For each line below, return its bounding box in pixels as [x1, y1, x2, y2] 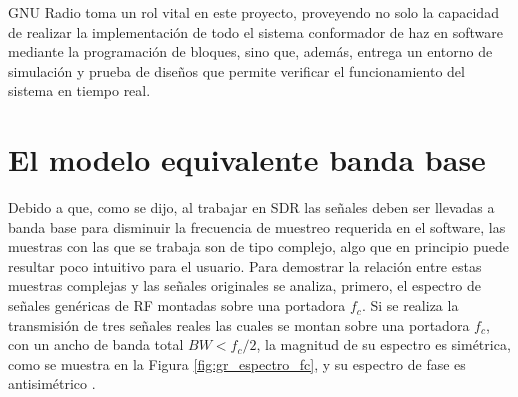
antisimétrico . [8, 373, 96, 394]
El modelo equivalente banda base [8, 139, 486, 180]
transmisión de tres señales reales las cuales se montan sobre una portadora [8, 314, 470, 335]
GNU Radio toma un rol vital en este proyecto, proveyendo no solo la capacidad [8, 2, 499, 22]
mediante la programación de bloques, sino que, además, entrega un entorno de [8, 41, 493, 62]
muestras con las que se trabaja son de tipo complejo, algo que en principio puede [8, 236, 509, 257]
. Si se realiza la [361, 295, 459, 316]
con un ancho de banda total [8, 334, 184, 355]
